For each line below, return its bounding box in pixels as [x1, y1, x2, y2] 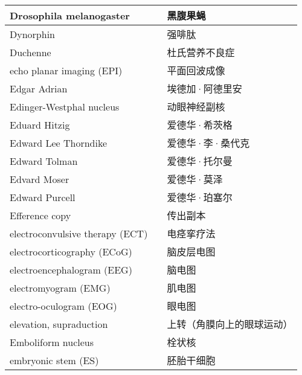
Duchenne [10, 45, 51, 59]
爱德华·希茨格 [167, 118, 233, 132]
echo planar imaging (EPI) [10, 63, 123, 77]
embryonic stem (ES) [10, 353, 99, 367]
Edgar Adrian [10, 81, 68, 95]
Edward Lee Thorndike [10, 135, 107, 150]
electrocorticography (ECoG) [10, 244, 132, 258]
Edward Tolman [10, 153, 78, 168]
